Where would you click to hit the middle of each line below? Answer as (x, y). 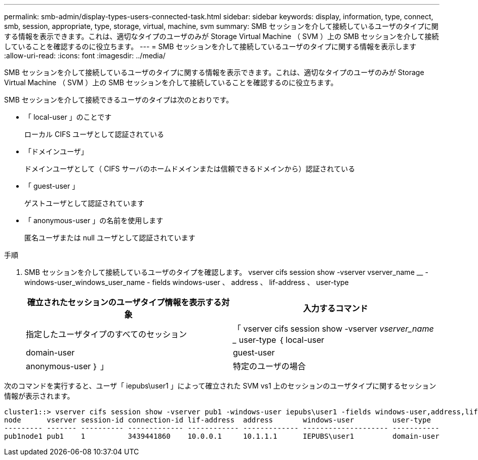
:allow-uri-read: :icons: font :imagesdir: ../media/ (85, 56)
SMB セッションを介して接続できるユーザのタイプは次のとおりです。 (119, 100)
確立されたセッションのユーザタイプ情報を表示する (124, 302)
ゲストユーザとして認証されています (84, 203)
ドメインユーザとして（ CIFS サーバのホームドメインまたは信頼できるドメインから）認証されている (190, 169)
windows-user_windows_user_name (85, 282)
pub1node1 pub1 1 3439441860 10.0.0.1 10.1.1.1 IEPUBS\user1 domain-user (222, 436)
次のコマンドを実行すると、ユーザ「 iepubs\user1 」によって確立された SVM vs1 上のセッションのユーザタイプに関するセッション (220, 386)
